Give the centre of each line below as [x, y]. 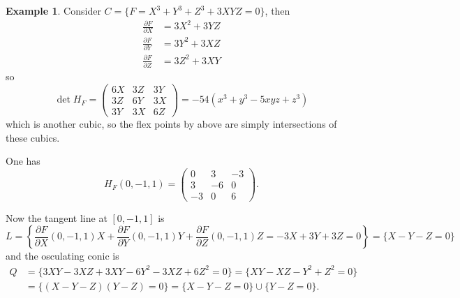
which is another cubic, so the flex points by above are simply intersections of [171, 123]
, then [277, 10]
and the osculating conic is [62, 256]
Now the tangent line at [57, 217]
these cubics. [33, 137]
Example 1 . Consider [53, 10]
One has [23, 161]
